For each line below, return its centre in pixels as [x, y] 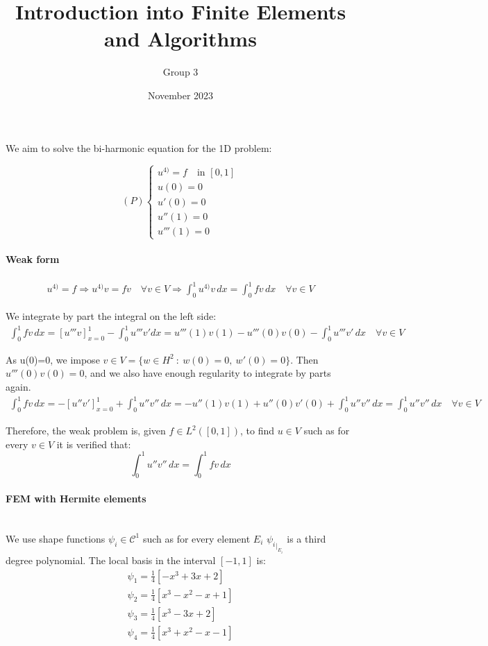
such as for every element [196, 538]
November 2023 [180, 95]
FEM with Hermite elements [76, 499]
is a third [306, 538]
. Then [304, 359]
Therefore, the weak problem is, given [86, 430]
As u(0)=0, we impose [53, 359]
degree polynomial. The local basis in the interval [111, 560]
